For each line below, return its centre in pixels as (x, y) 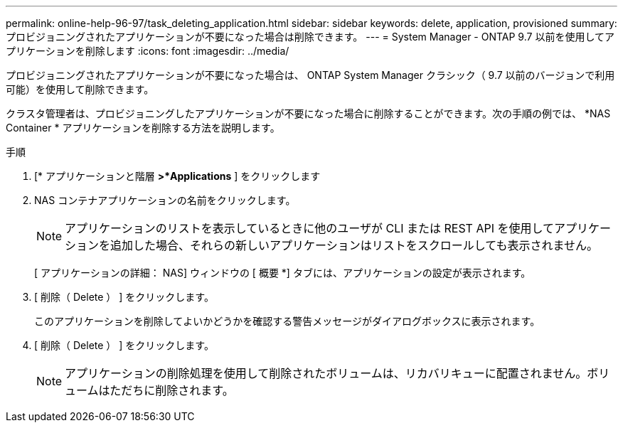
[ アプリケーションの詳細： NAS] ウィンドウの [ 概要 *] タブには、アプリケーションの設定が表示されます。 (283, 273)
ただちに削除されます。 (172, 390)
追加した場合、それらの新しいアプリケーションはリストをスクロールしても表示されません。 (354, 245)
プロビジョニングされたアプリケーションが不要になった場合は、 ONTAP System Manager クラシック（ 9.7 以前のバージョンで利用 (310, 75)
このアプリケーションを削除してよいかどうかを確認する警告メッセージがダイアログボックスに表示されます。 (287, 321)
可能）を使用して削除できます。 (80, 89)
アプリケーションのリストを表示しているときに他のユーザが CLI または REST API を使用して (309, 228)
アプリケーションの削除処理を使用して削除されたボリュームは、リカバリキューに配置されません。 (326, 373)
